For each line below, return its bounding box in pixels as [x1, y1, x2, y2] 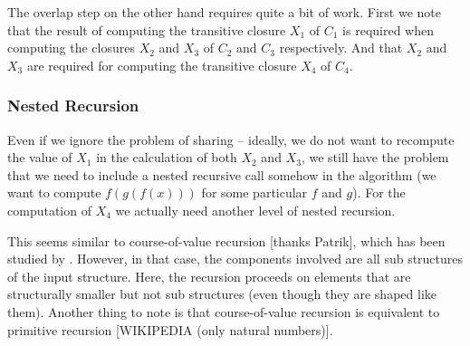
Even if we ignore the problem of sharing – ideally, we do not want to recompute [7, 130, 455, 149]
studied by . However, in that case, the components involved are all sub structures [7, 249, 464, 268]
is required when [342, 20, 434, 39]
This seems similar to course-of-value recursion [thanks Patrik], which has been [7, 231, 446, 250]
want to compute [7, 183, 101, 202]
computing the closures [7, 38, 135, 57]
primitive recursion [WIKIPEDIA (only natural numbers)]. [7, 320, 333, 339]
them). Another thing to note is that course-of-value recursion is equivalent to [7, 302, 440, 321]
